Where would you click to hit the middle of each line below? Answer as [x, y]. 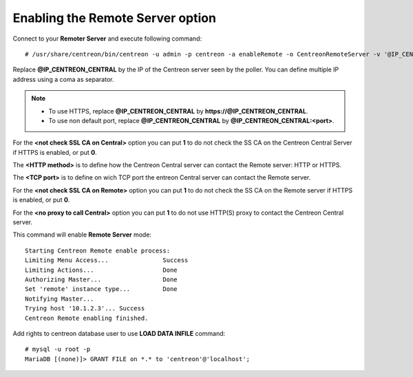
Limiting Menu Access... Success [107, 260]
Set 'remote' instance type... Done [102, 289]
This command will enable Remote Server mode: [82, 235]
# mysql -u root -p [58, 349]
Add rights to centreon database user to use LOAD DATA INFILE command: [119, 333]
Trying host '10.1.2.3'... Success [85, 309]
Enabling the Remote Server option [115, 18]
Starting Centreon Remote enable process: [98, 250]
